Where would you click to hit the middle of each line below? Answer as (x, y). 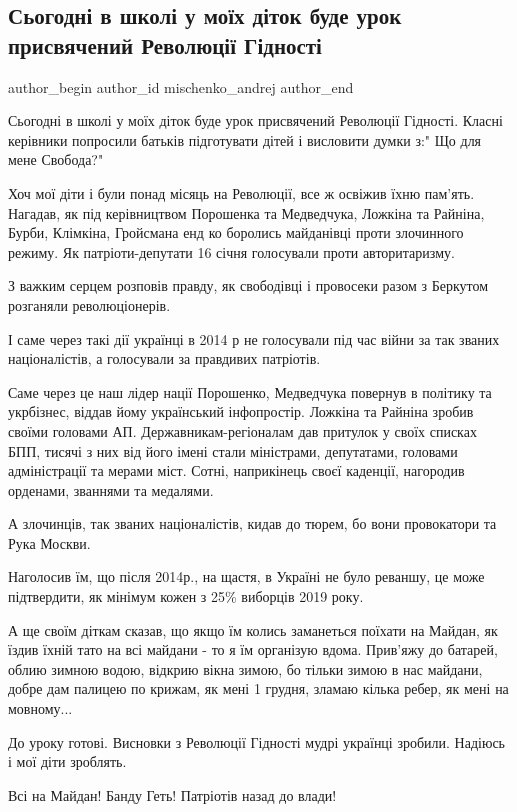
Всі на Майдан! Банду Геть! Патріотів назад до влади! (172, 794)
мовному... (40, 708)
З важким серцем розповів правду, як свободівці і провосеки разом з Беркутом (248, 285)
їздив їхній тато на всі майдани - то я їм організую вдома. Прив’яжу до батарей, (253, 649)
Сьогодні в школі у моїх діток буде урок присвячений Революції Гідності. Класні (255, 120)
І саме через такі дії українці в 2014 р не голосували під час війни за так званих (254, 338)
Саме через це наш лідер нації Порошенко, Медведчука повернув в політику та (250, 391)
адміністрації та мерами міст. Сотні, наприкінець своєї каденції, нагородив (236, 470)
